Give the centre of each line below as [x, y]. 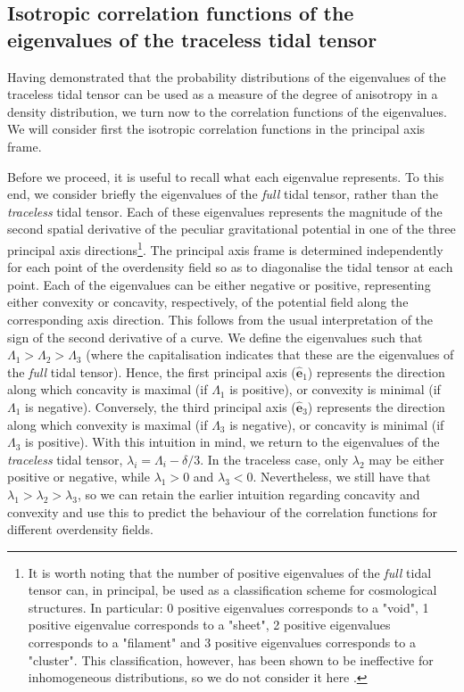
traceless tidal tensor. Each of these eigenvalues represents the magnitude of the [225, 211]
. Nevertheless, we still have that [342, 477]
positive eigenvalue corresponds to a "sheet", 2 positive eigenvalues [209, 625]
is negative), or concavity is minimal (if [337, 424]
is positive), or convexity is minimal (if [335, 389]
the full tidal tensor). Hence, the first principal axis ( [152, 371]
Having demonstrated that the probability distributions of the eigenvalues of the [227, 76]
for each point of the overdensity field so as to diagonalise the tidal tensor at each [230, 267]
